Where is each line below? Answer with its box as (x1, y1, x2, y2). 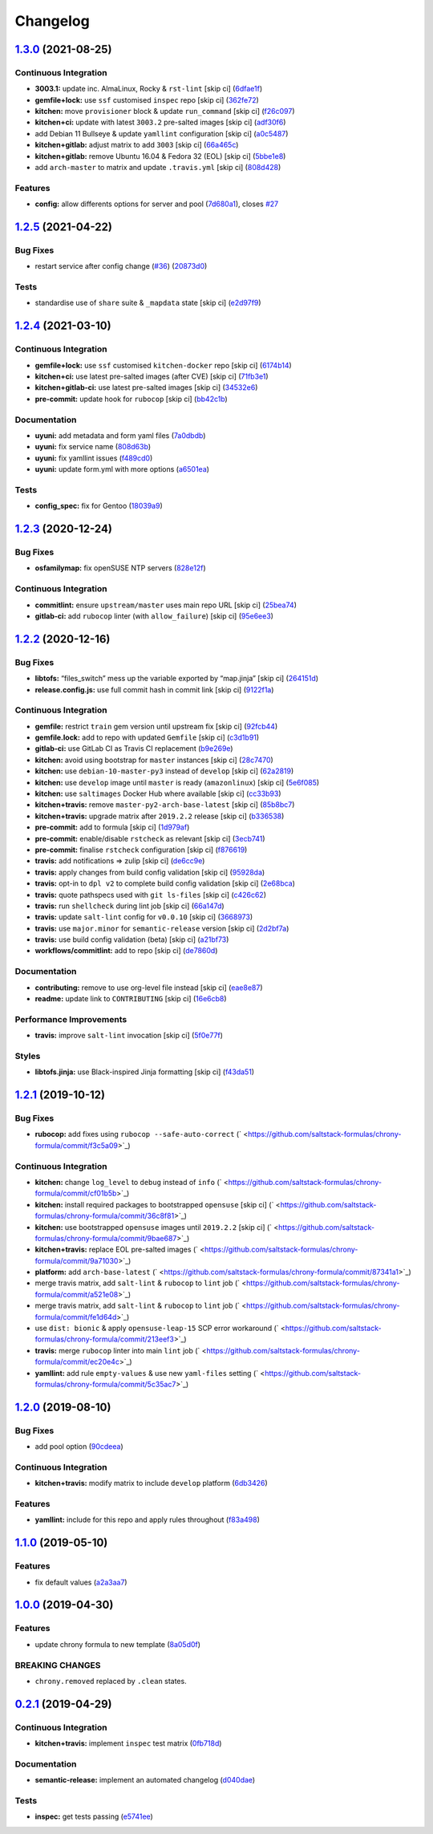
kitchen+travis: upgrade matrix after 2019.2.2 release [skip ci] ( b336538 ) (34, 811, 285, 821)
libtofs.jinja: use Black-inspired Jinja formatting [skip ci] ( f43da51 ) (34, 1067, 255, 1077)
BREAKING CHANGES (14, 1659, 101, 1670)
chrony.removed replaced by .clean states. (34, 1676, 188, 1686)
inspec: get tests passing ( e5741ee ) (34, 1812, 154, 1821)
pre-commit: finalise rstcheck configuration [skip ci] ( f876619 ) (34, 845, 248, 854)
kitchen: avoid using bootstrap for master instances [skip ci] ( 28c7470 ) (34, 755, 274, 765)
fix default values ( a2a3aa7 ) (34, 1577, 127, 1587)
